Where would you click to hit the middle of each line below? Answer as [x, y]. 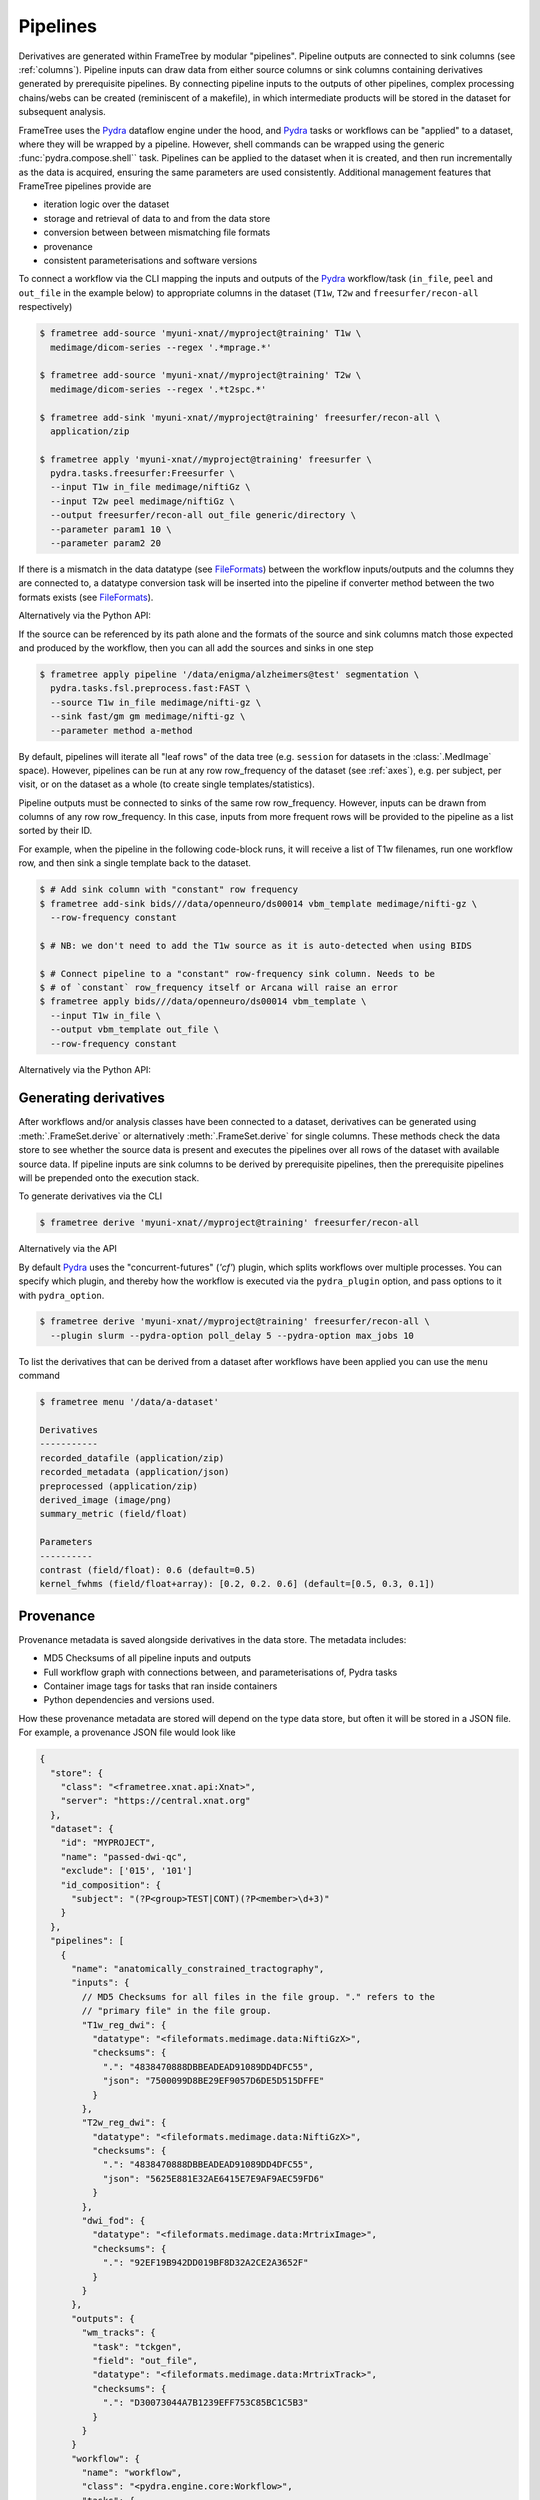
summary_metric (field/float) [113, 1514]
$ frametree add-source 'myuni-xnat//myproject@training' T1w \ [200, 333]
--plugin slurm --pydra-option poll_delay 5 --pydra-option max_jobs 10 [232, 1335]
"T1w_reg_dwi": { [124, 2024]
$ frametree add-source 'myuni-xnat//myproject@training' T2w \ [200, 375]
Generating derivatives [91, 1098]
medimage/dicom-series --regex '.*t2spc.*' [158, 389]
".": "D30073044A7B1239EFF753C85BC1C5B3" [205, 2403]
